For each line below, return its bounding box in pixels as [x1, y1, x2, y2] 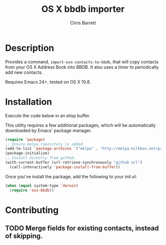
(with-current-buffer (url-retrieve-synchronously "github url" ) [5, 160, 142, 165]
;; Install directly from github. [5, 155, 77, 160]
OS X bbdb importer [41, 3, 125, 15]
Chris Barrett [70, 20, 96, 26]
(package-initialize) [5, 151, 50, 156]
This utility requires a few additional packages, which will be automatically [5, 122, 156, 128]
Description [5, 42, 54, 53]
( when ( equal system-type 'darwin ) [5, 183, 79, 188]
